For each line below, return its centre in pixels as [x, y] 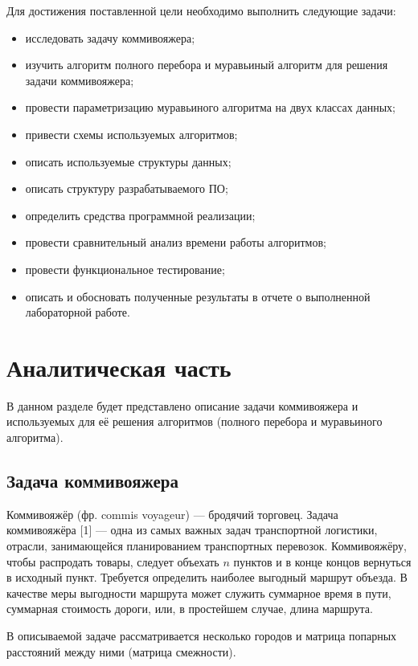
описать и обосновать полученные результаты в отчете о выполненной [198, 296]
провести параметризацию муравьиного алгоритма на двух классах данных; [210, 107]
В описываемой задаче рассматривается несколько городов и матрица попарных [202, 635]
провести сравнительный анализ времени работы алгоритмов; [176, 242]
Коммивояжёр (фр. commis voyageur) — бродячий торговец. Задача [172, 514]
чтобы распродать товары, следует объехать [113, 561]
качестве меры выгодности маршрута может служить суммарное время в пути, [199, 592]
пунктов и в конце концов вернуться [322, 561]
